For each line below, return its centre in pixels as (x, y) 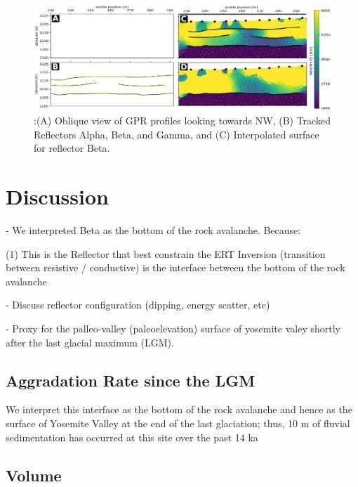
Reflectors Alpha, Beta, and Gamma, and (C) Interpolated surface (177, 134)
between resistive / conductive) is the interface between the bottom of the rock (175, 267)
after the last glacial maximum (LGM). (90, 342)
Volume (34, 475)
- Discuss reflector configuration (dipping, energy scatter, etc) (138, 305)
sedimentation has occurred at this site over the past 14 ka (132, 437)
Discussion (57, 196)
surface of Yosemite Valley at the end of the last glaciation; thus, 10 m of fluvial (178, 423)
